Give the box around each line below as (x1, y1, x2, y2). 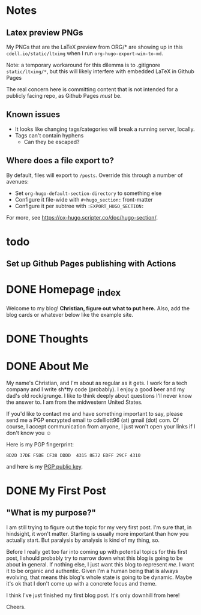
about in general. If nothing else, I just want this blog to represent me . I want (6, 560, 194, 568)
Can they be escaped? (23, 138, 80, 145)
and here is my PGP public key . (6, 463, 83, 470)
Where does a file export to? (6, 155, 114, 166)
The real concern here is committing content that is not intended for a (6, 86, 178, 93)
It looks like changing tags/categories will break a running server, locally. (14, 125, 195, 133)
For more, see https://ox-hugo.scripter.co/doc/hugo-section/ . (6, 214, 158, 221)
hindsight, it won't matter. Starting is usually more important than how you (6, 530, 189, 537)
